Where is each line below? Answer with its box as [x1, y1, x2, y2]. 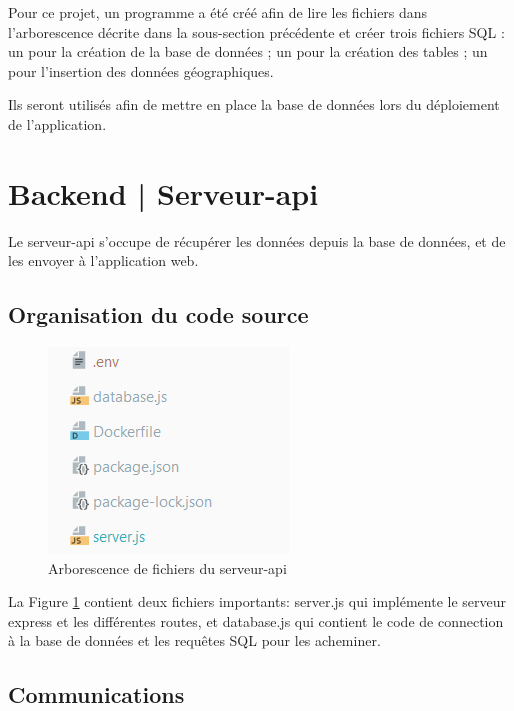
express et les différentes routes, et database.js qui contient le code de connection [8, 610, 504, 631]
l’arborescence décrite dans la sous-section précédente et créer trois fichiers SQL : [8, 21, 505, 42]
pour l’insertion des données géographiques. [8, 60, 274, 81]
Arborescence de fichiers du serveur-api [48, 557, 287, 578]
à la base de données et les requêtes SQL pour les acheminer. [8, 630, 381, 651]
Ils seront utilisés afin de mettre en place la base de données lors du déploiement [8, 94, 500, 115]
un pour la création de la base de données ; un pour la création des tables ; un [8, 41, 488, 62]
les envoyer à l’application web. [8, 250, 199, 271]
